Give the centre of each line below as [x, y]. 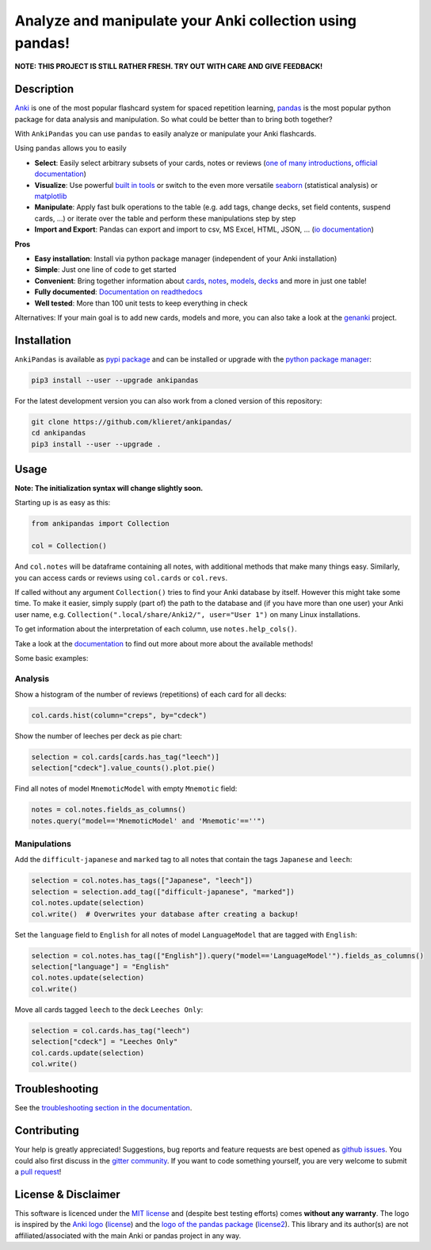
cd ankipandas [59, 433]
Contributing [47, 1131]
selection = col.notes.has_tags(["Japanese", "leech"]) [142, 881]
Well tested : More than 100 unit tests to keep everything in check [141, 303]
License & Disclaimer [67, 1194]
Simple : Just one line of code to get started [105, 270]
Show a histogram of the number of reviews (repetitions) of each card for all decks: [151, 695]
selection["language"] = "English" [100, 966]
